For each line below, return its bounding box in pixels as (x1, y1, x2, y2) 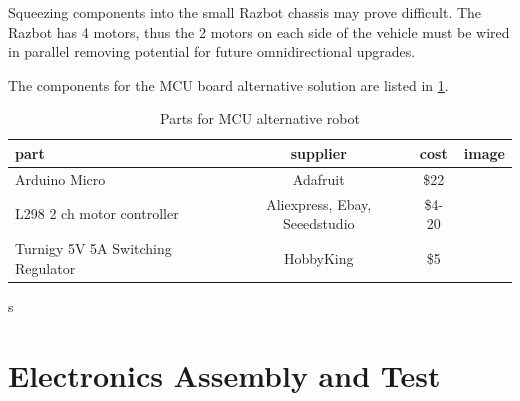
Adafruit (292, 168, 345, 189)
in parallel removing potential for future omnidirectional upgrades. (8, 41, 416, 62)
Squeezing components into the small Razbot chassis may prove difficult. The (8, 2, 482, 22)
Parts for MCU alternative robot (160, 108, 360, 129)
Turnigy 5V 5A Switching (15, 238, 172, 259)
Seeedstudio (282, 213, 355, 234)
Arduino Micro (15, 168, 106, 189)
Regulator (15, 257, 76, 278)
